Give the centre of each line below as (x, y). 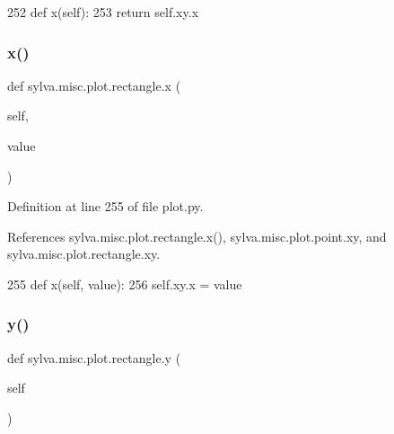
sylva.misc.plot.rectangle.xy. (84, 254)
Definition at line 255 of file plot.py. (105, 206)
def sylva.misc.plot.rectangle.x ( (94, 85)
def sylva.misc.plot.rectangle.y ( (94, 357)
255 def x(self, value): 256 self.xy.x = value (125, 283)
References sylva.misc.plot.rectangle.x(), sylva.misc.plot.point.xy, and (197, 236)
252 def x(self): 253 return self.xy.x (103, 12)
